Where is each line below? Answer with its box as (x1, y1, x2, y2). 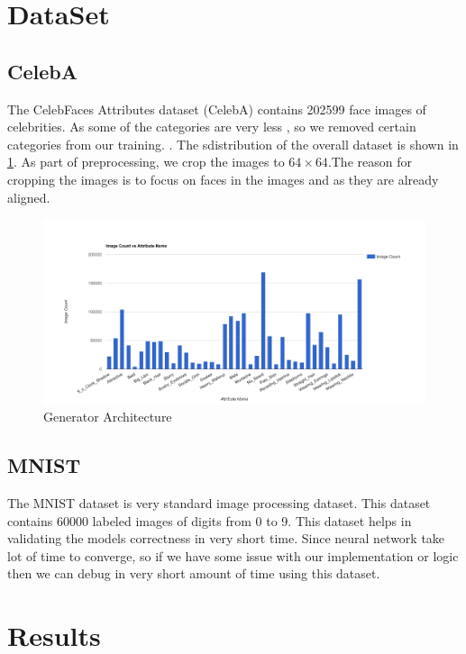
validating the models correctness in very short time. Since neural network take (7, 529, 445, 548)
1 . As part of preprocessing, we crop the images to (7, 152, 285, 171)
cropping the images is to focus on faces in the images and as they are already (7, 169, 439, 188)
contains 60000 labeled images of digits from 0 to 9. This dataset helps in (7, 511, 412, 530)
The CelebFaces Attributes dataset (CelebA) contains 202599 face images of (7, 99, 426, 118)
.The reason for (327, 152, 412, 171)
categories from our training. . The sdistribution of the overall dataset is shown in (7, 134, 459, 153)
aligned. (7, 187, 50, 206)
